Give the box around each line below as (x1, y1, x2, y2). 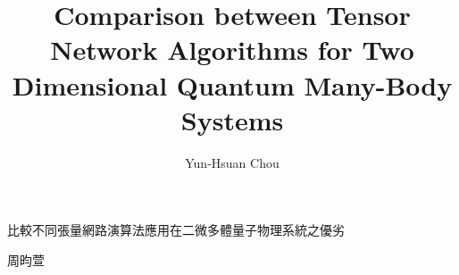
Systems (180, 101, 284, 137)
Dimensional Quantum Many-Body (12, 66, 453, 103)
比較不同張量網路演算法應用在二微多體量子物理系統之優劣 (7, 221, 345, 239)
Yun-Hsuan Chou (185, 153, 280, 171)
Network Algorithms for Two (50, 31, 414, 68)
